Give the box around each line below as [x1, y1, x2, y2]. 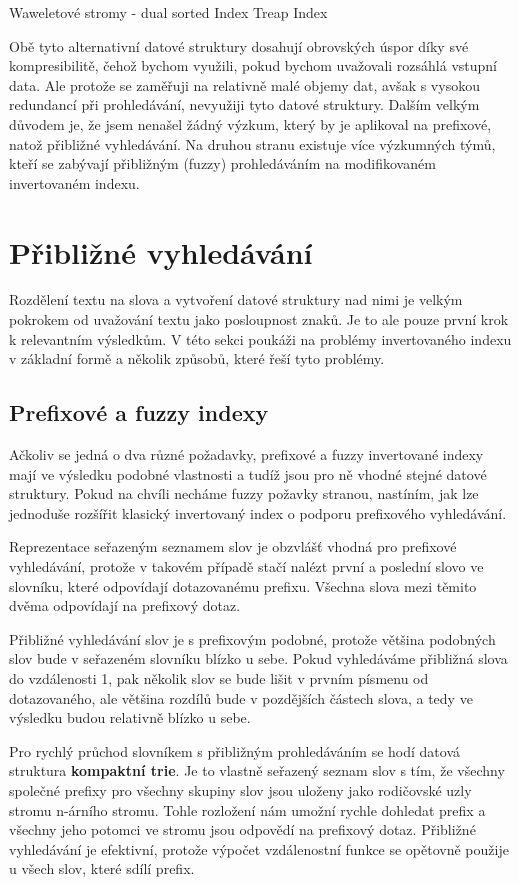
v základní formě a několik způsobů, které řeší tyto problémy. [9, 348, 385, 369]
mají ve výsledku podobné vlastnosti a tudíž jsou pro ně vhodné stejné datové [9, 463, 487, 484]
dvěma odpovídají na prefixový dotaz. [9, 595, 241, 616]
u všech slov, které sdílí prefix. [9, 858, 195, 879]
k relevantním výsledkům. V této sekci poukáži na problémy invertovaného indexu [9, 328, 512, 349]
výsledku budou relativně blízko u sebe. [9, 707, 251, 728]
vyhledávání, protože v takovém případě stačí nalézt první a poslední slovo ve [9, 556, 484, 577]
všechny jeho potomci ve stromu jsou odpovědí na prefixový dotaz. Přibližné [9, 819, 476, 840]
